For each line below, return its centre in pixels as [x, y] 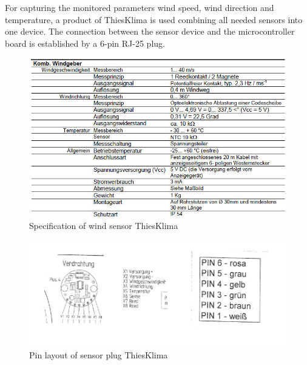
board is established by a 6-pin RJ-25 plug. [85, 43]
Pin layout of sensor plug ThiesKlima [99, 354]
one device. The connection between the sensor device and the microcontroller [150, 31]
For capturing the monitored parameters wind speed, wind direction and [140, 7]
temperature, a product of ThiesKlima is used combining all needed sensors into [154, 19]
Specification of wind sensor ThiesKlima [104, 225]
